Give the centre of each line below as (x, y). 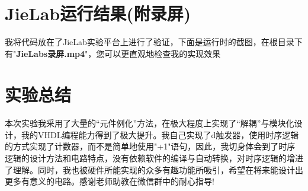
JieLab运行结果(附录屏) (98, 13)
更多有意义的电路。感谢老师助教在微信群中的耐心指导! (110, 181)
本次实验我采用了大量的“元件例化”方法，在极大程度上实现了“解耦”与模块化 (150, 123)
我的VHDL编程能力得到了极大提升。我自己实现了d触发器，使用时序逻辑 (160, 134)
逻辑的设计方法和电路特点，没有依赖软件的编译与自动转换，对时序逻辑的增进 (154, 158)
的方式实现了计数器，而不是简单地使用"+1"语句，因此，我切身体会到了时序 (150, 146)
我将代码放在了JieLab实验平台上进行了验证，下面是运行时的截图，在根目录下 (154, 42)
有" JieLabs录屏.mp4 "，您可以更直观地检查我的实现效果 (113, 53)
